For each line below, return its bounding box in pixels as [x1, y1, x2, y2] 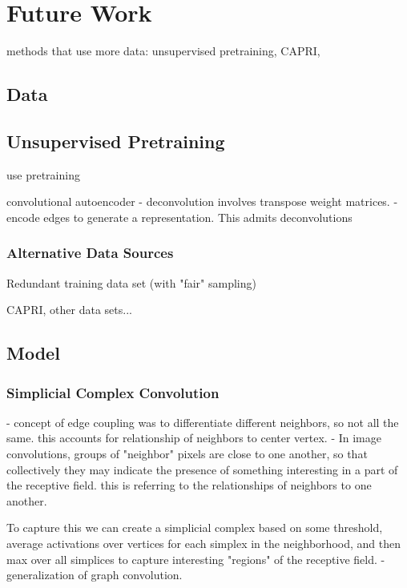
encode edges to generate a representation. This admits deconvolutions [6, 208, 353, 225]
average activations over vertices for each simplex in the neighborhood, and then [6, 535, 401, 552]
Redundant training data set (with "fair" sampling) [6, 274, 256, 291]
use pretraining [6, 166, 80, 183]
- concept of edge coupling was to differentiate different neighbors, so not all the [6, 413, 399, 430]
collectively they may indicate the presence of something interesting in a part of [6, 461, 398, 477]
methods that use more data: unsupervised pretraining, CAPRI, [6, 42, 320, 59]
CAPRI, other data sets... [6, 301, 132, 318]
